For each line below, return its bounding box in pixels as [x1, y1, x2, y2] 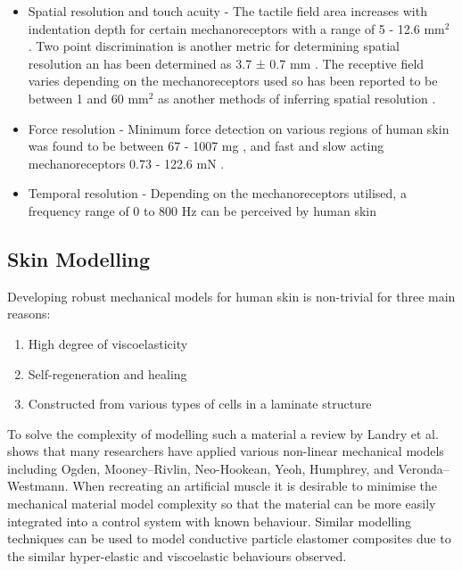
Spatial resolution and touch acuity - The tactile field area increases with [28, 2, 427, 20]
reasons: [7, 304, 51, 323]
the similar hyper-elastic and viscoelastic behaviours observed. [7, 546, 347, 565]
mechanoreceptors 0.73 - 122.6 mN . [28, 153, 225, 172]
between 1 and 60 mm [28, 88, 149, 107]
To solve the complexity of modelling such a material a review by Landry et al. [7, 424, 439, 443]
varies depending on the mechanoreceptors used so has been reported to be [28, 71, 438, 90]
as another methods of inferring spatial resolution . [158, 88, 436, 107]
